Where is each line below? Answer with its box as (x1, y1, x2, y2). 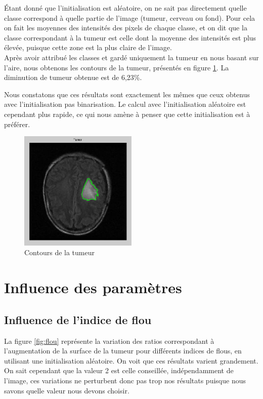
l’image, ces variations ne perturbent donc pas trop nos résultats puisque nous (4, 375, 246, 385)
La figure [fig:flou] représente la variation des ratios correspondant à (4, 335, 214, 346)
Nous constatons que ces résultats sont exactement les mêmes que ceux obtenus (4, 89, 250, 99)
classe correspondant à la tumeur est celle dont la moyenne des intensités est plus (4, 32, 256, 43)
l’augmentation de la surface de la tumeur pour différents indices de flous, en (4, 345, 242, 356)
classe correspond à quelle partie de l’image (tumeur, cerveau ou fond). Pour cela (4, 12, 255, 23)
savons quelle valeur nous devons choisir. (4, 385, 129, 395)
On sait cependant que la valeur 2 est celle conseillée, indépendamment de (4, 365, 234, 376)
